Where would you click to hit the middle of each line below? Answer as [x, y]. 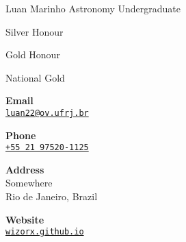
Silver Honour [35, 31]
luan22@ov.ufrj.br [47, 113]
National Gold [35, 77]
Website [25, 219]
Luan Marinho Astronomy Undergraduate [93, 8]
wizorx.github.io [45, 232]
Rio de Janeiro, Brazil [52, 196]
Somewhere [29, 183]
